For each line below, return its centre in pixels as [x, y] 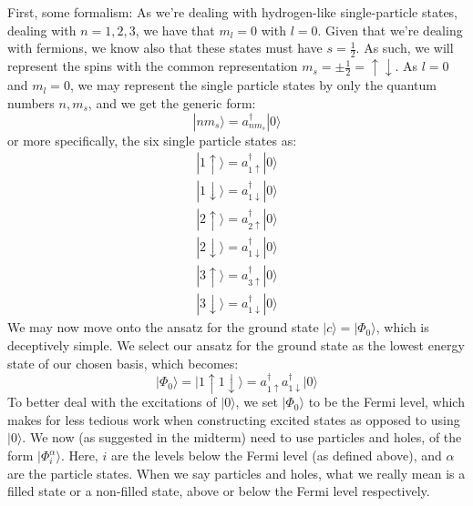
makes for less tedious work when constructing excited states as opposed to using [234, 419]
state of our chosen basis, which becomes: [123, 363]
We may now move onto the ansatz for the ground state [163, 327]
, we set [257, 402]
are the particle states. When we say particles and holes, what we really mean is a [236, 473]
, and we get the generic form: [172, 102]
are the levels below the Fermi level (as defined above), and [276, 455]
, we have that [175, 30]
